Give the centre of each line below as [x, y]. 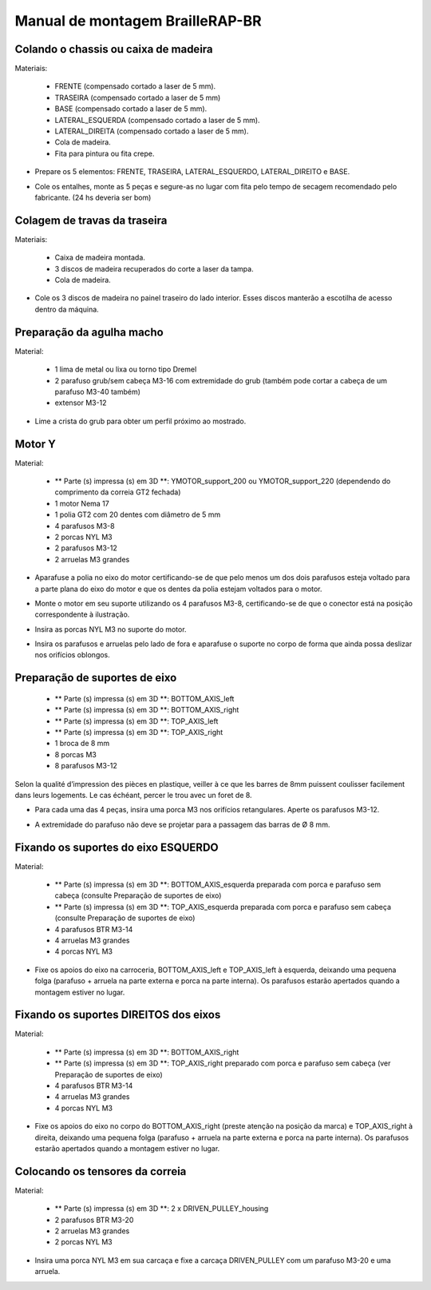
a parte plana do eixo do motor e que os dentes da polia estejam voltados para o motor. [178, 589]
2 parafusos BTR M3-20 [94, 1220]
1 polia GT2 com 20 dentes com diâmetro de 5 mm [138, 514]
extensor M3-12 [81, 403]
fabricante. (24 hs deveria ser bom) [93, 197]
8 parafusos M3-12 [86, 766]
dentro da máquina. [67, 309]
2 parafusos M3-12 [86, 548]
